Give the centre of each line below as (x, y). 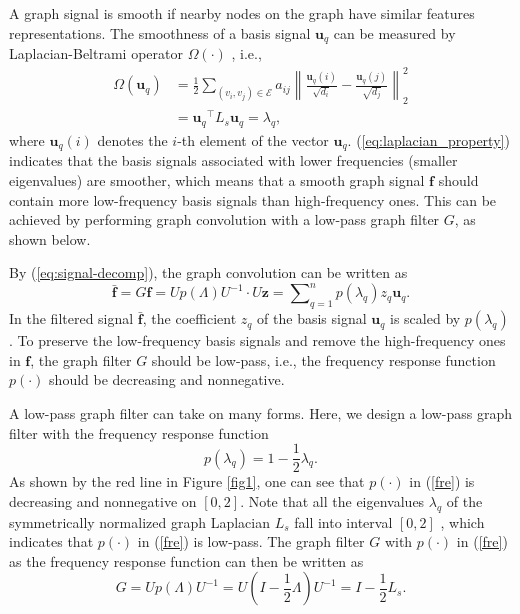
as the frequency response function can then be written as (186, 560)
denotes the (132, 139)
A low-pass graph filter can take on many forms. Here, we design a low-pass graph (261, 412)
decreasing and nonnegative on (103, 500)
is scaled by (425, 318)
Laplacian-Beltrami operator (96, 53)
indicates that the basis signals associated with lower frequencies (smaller (233, 160)
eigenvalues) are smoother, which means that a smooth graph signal (217, 179)
